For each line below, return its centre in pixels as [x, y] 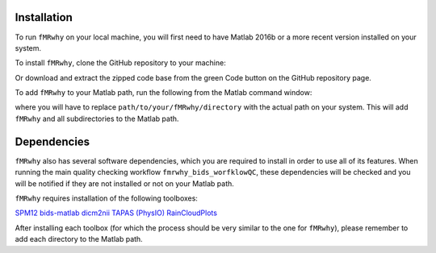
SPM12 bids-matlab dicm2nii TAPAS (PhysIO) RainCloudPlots [116, 213]
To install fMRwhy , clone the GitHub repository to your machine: [120, 63]
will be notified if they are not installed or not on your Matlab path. [124, 183]
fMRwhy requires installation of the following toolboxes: [106, 198]
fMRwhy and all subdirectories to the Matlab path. [97, 118]
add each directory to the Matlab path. [79, 239]
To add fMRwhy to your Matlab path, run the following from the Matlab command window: [163, 93]
